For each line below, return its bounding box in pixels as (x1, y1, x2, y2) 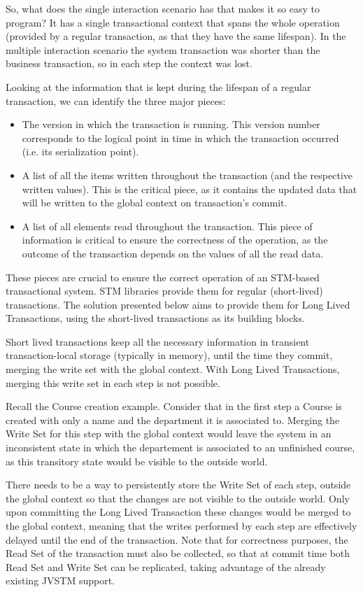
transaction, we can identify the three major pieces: (6, 93, 226, 108)
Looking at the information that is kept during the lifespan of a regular (6, 79, 311, 94)
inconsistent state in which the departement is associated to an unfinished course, (6, 440, 355, 455)
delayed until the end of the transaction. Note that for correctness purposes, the (6, 532, 348, 547)
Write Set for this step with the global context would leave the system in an (6, 426, 332, 441)
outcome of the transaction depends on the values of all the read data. (22, 246, 324, 260)
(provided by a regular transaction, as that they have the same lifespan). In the (6, 29, 346, 43)
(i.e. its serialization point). (22, 144, 139, 159)
